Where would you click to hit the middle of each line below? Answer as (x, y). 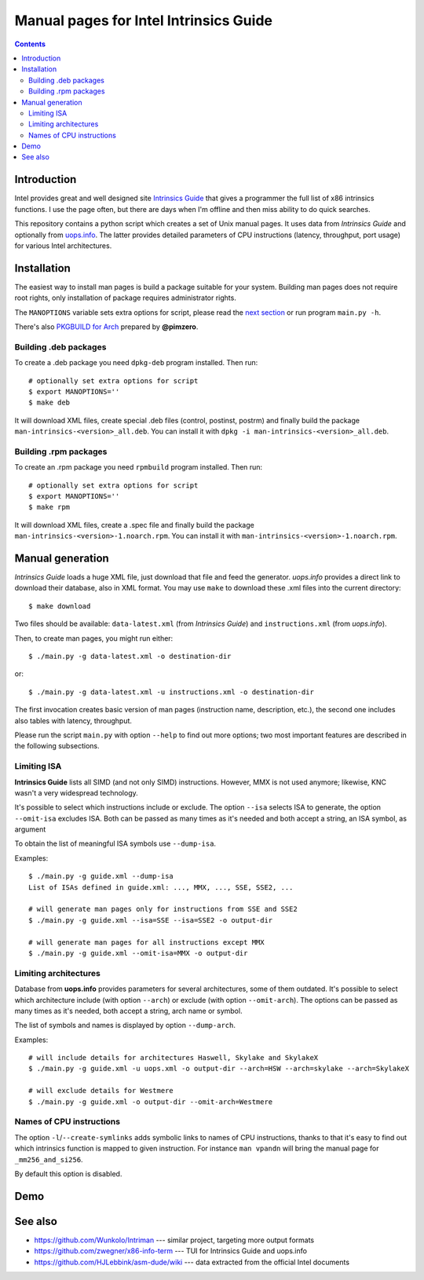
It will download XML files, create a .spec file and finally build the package (134, 525)
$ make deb (49, 403)
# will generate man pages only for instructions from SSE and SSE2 (163, 909)
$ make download (60, 606)
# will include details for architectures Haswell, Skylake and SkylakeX (174, 1058)
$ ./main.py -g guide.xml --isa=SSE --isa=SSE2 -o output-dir (151, 920)
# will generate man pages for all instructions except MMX (146, 942)
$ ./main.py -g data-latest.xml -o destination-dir (130, 656)
